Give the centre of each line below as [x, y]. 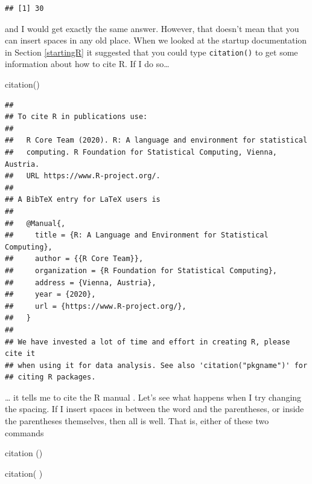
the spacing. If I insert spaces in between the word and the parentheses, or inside [154, 409]
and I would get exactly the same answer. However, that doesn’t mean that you [152, 28]
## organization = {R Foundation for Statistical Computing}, [141, 270]
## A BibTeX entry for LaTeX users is [83, 200]
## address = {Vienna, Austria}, [81, 282]
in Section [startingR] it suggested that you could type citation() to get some [151, 52]
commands [24, 432]
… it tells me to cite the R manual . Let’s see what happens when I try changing [153, 397]
